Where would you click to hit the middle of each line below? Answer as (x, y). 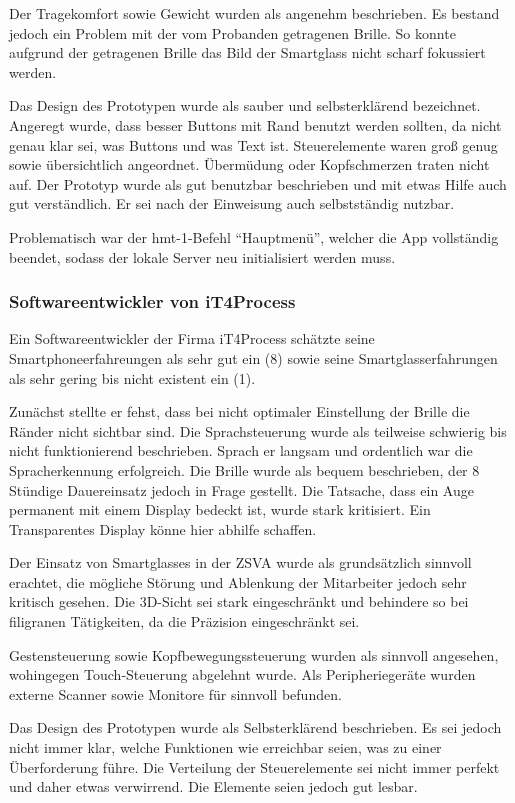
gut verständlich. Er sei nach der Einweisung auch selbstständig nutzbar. (232, 203)
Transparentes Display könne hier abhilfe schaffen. (163, 528)
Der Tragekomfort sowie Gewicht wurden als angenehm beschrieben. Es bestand (254, 13)
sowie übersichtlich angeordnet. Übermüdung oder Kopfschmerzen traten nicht (249, 164)
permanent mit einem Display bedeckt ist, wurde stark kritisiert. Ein (220, 509)
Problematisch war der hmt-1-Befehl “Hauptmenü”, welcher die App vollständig (254, 236)
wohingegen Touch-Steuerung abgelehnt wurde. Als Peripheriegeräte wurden (242, 674)
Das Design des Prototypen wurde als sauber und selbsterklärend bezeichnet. (245, 105)
